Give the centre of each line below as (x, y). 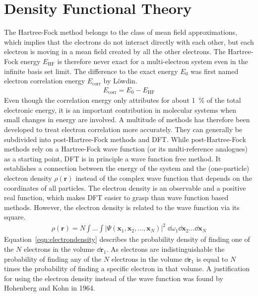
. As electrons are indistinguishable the (165, 249)
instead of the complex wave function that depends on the (164, 178)
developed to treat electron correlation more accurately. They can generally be (123, 129)
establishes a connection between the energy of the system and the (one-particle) (127, 168)
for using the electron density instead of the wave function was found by (114, 278)
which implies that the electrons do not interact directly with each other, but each (129, 41)
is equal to (212, 259)
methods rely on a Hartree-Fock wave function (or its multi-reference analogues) (126, 149)
